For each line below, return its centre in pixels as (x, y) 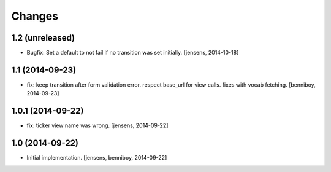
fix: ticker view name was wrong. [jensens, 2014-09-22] (97, 125)
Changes (35, 16)
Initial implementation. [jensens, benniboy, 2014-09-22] (97, 158)
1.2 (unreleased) (43, 38)
